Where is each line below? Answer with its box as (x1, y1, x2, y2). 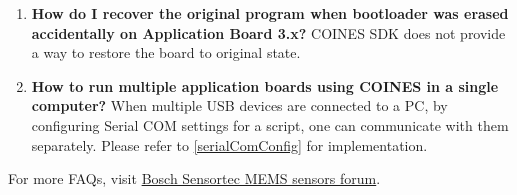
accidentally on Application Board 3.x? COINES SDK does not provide (31, 22, 506, 43)
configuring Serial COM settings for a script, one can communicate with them (31, 114, 509, 135)
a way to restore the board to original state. (31, 42, 301, 63)
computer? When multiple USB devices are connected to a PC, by (31, 95, 448, 116)
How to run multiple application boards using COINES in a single (31, 75, 499, 96)
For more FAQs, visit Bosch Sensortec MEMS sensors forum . (8, 168, 381, 189)
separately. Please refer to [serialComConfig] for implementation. (31, 134, 428, 155)
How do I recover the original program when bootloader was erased (31, 3, 509, 23)
